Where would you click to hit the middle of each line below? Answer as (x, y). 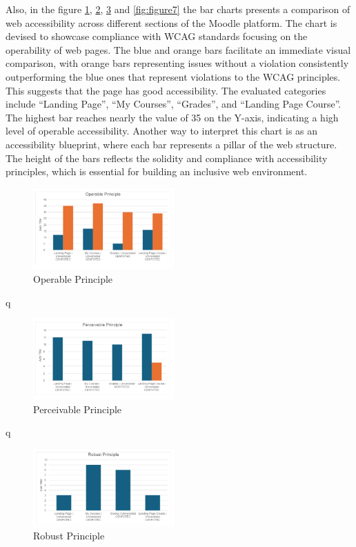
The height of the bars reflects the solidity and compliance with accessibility (167, 158)
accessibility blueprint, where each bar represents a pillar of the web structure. (171, 144)
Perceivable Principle (78, 409)
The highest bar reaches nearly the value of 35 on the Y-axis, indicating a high (172, 117)
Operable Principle (73, 278)
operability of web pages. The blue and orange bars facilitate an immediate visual (178, 49)
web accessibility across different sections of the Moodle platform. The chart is (171, 22)
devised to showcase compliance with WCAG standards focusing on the (157, 36)
